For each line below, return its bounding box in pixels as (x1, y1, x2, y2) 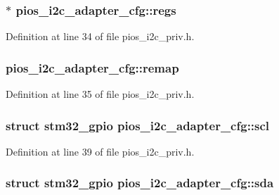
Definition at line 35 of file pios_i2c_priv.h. (6, 87, 195, 101)
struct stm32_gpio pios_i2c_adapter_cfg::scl (6, 116, 270, 134)
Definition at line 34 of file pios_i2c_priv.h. (6, 29, 195, 44)
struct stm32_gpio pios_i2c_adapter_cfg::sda (6, 174, 274, 191)
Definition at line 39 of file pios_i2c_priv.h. (6, 144, 195, 158)
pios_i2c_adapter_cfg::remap (6, 58, 179, 76)
